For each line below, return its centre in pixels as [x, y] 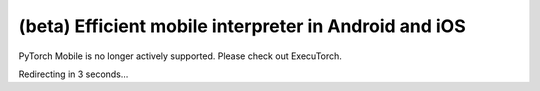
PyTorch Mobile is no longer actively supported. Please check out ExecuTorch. [180, 56]
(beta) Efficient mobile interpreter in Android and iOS [242, 26]
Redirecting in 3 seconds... [73, 74]
